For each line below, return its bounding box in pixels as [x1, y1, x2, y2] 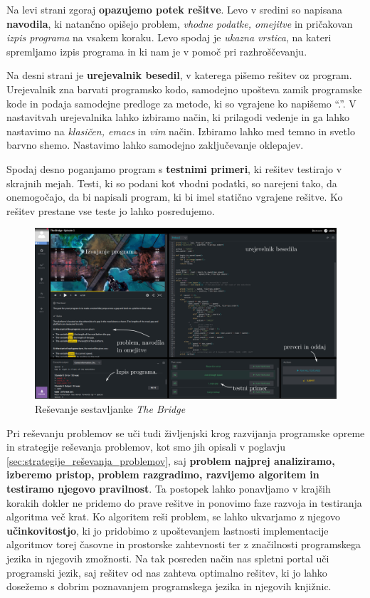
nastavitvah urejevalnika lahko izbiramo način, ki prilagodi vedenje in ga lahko [6, 110, 350, 125]
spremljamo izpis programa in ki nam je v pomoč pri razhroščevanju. [6, 43, 307, 58]
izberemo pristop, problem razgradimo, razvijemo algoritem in [6, 467, 319, 482]
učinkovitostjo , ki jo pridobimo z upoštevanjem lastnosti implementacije [6, 523, 329, 537]
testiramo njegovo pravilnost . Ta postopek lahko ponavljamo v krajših [6, 481, 331, 496]
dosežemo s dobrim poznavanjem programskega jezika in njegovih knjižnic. [6, 579, 332, 594]
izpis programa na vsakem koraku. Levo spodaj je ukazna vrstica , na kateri [6, 30, 332, 45]
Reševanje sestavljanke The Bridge [35, 402, 186, 416]
